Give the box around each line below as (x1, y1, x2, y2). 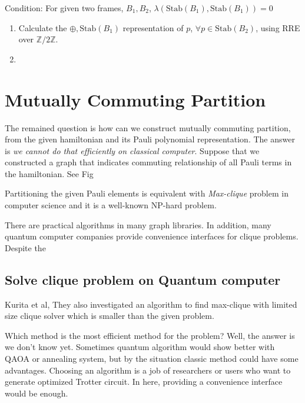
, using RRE (256, 21, 300, 34)
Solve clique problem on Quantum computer (5, 270, 281, 288)
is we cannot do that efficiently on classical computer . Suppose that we (5, 144, 260, 156)
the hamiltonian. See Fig (5, 167, 94, 179)
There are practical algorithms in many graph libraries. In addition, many (5, 218, 271, 231)
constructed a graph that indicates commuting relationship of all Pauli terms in (5, 156, 292, 168)
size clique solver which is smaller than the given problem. (5, 309, 214, 322)
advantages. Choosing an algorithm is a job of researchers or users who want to (5, 364, 291, 376)
